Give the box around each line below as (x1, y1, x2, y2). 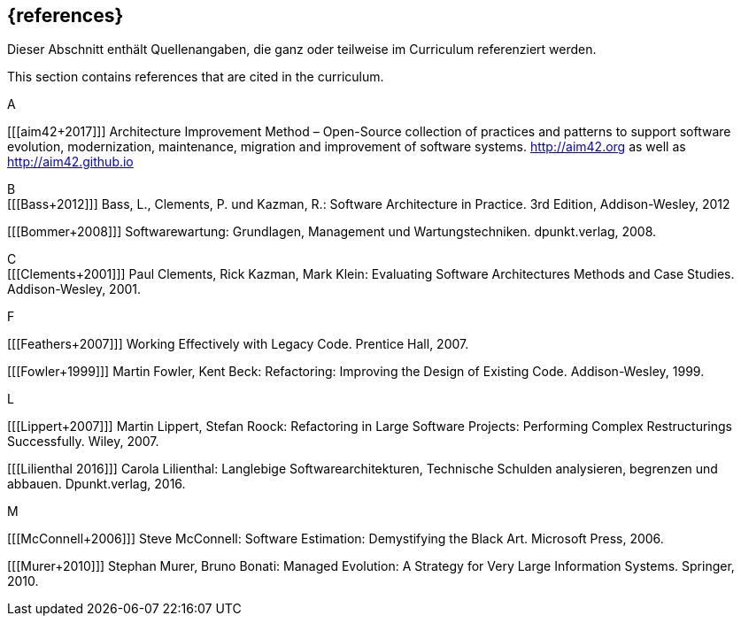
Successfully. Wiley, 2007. (7, 434, 159, 450)
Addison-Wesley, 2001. (7, 281, 142, 297)
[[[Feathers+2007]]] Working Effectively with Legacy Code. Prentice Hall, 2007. (7, 336, 469, 352)
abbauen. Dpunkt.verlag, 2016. (7, 476, 186, 492)
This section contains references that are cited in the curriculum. (7, 69, 384, 85)
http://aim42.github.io (7, 154, 134, 170)
